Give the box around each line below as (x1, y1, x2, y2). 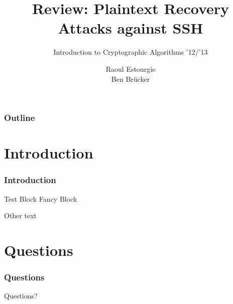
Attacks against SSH (58, 18, 203, 38)
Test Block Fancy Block (4, 193, 77, 204)
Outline (4, 111, 35, 124)
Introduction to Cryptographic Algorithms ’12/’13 (53, 47, 208, 57)
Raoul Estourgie (105, 63, 156, 74)
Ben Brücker (111, 73, 150, 84)
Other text (4, 210, 37, 221)
